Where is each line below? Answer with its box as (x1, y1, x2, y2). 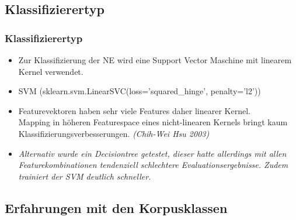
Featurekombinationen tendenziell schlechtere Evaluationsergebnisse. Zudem (18, 159, 288, 171)
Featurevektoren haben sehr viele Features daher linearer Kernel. (18, 104, 250, 116)
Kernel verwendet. (18, 65, 83, 77)
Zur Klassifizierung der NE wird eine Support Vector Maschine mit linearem (18, 54, 292, 66)
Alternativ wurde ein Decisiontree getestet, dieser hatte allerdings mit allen (18, 147, 287, 159)
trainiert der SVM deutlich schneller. (18, 170, 151, 182)
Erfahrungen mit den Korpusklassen (5, 198, 228, 216)
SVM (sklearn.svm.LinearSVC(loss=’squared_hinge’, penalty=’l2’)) (18, 85, 261, 97)
